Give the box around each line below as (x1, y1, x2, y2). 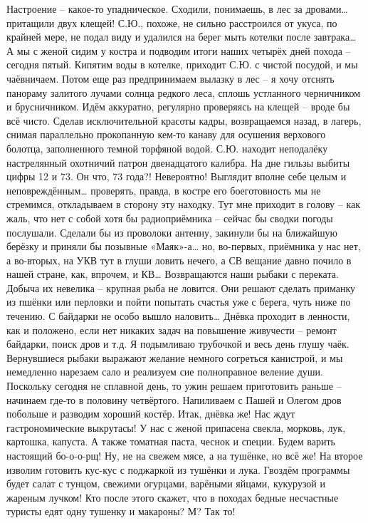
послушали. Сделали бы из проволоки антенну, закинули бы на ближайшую (6, 224, 338, 239)
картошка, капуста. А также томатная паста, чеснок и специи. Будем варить (6, 434, 335, 449)
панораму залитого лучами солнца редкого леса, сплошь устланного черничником (6, 85, 361, 100)
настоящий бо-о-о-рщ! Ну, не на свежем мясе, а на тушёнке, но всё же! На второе (6, 448, 363, 462)
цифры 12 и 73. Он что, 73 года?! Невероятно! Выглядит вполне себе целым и (6, 169, 347, 184)
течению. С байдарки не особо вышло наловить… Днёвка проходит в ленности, (6, 309, 350, 323)
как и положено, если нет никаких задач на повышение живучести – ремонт (6, 322, 337, 337)
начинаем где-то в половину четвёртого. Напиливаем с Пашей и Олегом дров (6, 392, 342, 407)
